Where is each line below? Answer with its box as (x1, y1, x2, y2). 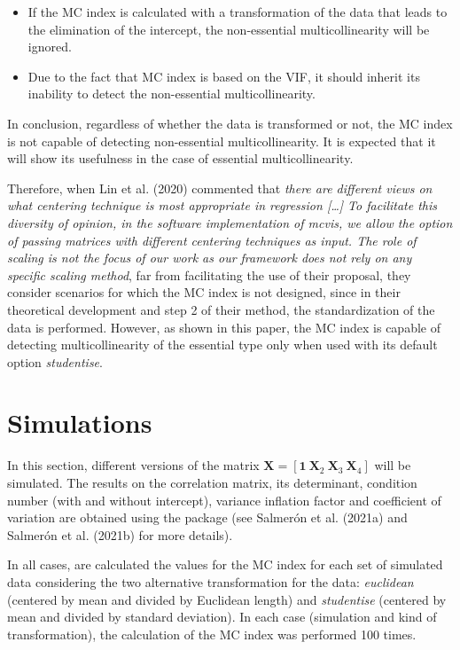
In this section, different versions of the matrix (7, 456, 260, 474)
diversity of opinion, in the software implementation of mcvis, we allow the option (7, 213, 453, 231)
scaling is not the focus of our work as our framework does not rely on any (7, 248, 412, 267)
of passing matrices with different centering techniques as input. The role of (7, 231, 417, 249)
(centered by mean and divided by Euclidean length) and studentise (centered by (7, 590, 447, 608)
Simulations (7, 404, 152, 441)
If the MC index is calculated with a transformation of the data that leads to (27, 3, 448, 20)
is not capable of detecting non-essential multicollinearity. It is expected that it (7, 131, 436, 150)
